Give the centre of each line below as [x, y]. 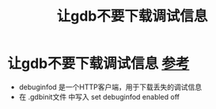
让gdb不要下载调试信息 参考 [99, 64]
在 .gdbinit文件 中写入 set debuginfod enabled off [99, 96]
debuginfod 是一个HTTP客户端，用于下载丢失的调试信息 [110, 87]
